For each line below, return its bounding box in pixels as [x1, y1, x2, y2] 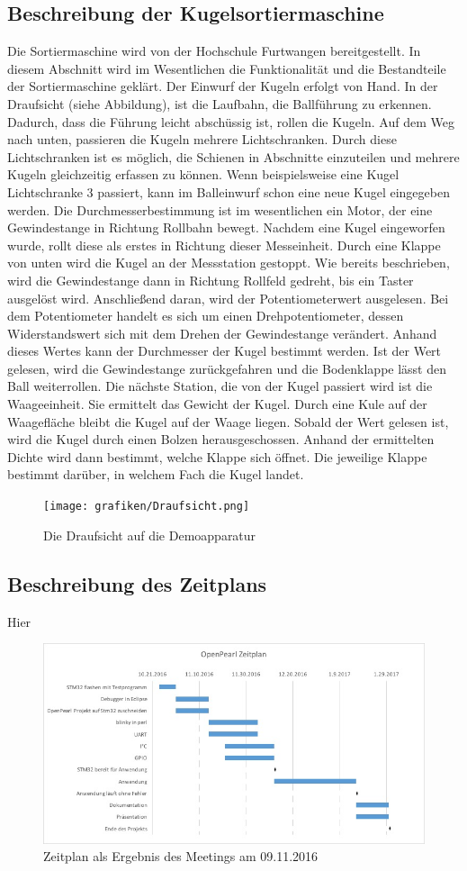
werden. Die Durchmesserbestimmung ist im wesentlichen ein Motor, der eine [7, 200, 433, 219]
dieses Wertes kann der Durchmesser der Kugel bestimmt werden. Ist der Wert [7, 341, 442, 360]
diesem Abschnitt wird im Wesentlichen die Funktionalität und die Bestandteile [7, 59, 446, 77]
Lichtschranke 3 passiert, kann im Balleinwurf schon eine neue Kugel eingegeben [7, 182, 450, 201]
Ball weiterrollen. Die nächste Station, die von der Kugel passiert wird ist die [7, 377, 433, 395]
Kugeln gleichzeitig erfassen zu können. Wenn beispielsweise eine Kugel [7, 165, 400, 184]
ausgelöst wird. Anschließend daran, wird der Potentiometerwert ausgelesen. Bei [7, 288, 449, 307]
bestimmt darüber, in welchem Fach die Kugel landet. [7, 465, 304, 484]
